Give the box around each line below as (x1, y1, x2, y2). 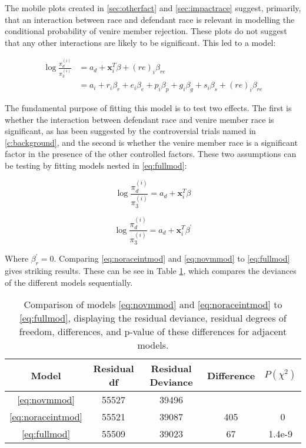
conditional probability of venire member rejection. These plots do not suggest (5, 25, 287, 37)
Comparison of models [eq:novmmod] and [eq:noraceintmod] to (24, 297, 282, 312)
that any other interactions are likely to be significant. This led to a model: (5, 36, 276, 48)
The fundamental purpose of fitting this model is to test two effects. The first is (5, 101, 292, 113)
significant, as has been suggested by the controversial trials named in (5, 125, 256, 137)
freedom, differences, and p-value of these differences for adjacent (19, 325, 287, 339)
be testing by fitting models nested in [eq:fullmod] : (5, 159, 187, 171)
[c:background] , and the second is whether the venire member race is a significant (5, 136, 298, 148)
